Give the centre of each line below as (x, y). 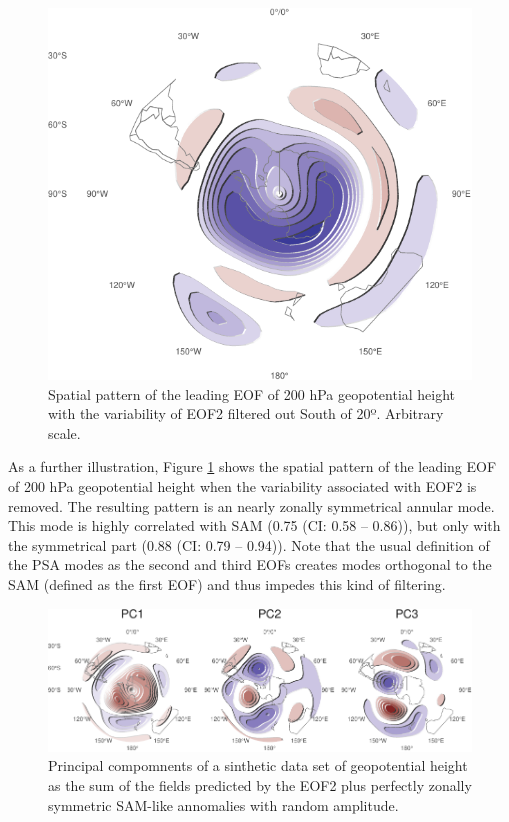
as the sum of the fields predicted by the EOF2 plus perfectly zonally (260, 785)
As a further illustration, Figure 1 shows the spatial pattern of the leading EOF (252, 466)
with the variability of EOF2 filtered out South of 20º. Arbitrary (246, 413)
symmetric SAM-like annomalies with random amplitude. (223, 804)
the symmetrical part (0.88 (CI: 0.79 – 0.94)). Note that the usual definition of (249, 544)
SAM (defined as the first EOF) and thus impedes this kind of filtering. (227, 584)
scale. (64, 432)
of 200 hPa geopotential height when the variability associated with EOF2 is (242, 486)
